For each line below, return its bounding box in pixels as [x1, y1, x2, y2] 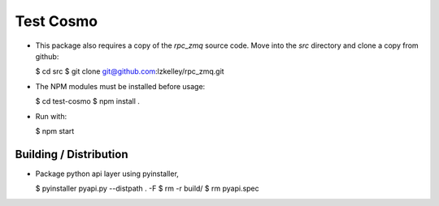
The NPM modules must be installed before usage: [35, 81, 206, 91]
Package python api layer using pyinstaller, [35, 169, 179, 178]
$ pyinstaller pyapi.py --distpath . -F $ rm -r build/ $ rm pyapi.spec [35, 183, 259, 194]
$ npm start [35, 126, 75, 135]
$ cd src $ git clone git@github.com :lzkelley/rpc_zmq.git [35, 67, 224, 76]
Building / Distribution [15, 147, 129, 161]
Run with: [35, 111, 67, 121]
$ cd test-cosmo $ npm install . [35, 97, 140, 106]
